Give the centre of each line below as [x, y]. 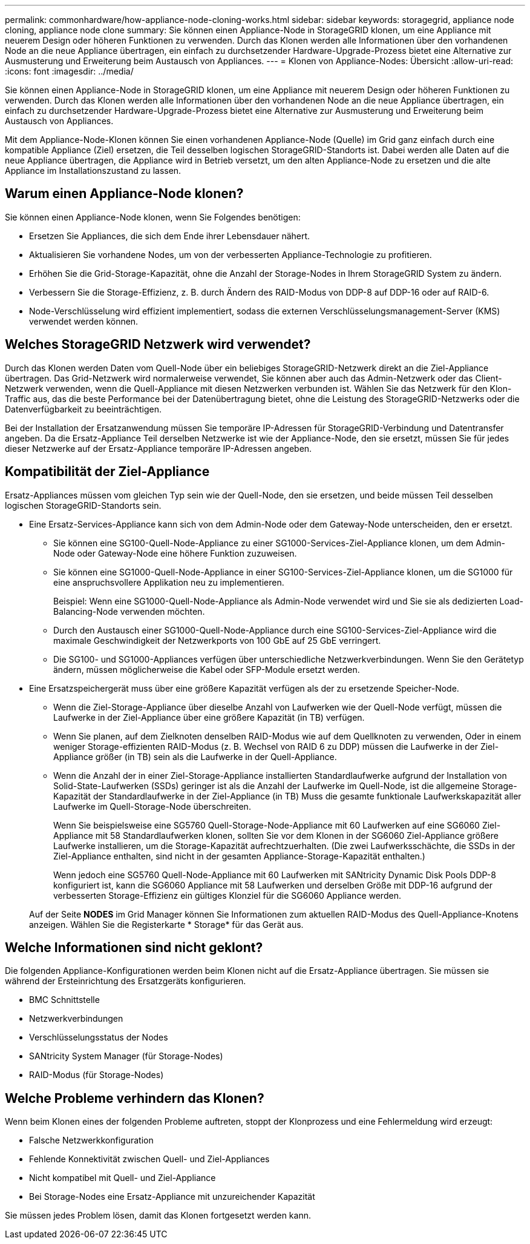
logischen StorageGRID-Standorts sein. [83, 505]
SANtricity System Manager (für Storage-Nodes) [126, 1056]
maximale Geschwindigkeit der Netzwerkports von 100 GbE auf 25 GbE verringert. [217, 640]
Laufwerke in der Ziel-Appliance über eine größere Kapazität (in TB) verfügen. [209, 717]
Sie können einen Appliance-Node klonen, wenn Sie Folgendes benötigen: [153, 217]
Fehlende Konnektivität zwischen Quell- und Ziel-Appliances [149, 1159]
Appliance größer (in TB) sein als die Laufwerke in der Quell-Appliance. [195, 756]
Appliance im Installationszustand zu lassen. [93, 170]
